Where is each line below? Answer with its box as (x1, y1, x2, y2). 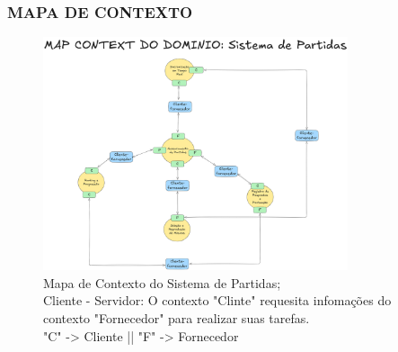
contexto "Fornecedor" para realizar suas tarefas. (43, 309, 310, 328)
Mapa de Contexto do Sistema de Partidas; (43, 273, 281, 292)
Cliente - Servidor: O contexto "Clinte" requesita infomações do (43, 291, 392, 310)
